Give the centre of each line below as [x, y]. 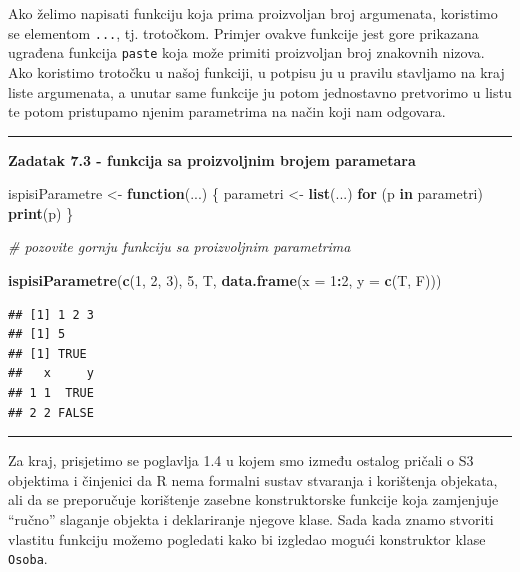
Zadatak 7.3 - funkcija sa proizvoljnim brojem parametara [212, 159]
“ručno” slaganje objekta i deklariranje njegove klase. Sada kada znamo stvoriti [251, 519]
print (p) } [41, 212]
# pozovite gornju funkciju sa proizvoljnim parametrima [179, 246]
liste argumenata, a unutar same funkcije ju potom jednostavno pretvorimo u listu [260, 91]
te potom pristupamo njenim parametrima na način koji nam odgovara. [227, 111]
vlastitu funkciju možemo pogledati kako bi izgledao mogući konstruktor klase [247, 538]
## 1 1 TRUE [51, 393]
